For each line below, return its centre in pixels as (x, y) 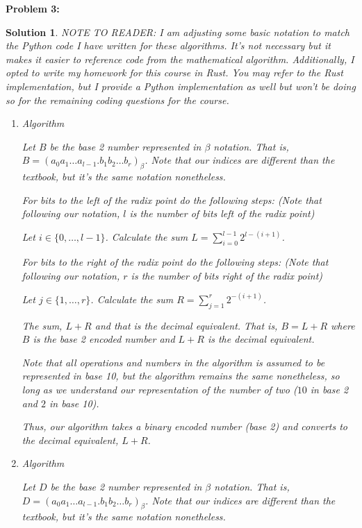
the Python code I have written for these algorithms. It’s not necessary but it (168, 45)
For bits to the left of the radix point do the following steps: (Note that (172, 199)
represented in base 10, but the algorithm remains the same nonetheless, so (181, 376)
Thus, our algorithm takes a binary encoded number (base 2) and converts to (185, 426)
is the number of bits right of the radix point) (227, 275)
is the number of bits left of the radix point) (222, 213)
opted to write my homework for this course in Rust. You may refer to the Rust (174, 73)
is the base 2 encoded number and (104, 339)
